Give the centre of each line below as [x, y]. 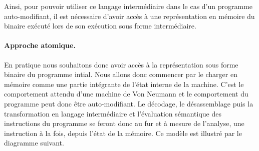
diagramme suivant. [34, 143]
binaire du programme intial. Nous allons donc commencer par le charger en [121, 74]
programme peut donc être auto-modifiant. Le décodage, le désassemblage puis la [129, 103]
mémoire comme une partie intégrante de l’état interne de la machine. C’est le [124, 84]
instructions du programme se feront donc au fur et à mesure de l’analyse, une [124, 123]
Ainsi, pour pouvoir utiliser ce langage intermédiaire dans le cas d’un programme [128, 6]
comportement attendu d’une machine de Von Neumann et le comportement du [126, 94]
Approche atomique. [40, 45]
